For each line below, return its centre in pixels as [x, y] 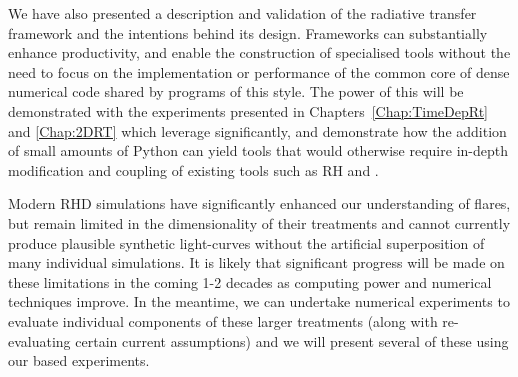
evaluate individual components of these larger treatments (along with [223, 320]
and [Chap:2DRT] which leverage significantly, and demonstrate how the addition [257, 130]
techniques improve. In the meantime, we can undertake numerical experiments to [259, 301]
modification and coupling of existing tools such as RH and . [193, 169]
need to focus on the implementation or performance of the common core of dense [259, 71]
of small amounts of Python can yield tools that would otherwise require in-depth [258, 150]
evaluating [39, 340]
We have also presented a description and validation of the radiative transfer [242, 13]
